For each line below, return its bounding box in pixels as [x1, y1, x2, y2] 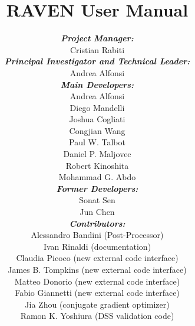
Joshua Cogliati [69, 113, 125, 125]
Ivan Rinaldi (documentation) [43, 240, 151, 252]
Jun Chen [80, 206, 115, 218]
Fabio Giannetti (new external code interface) [15, 286, 180, 299]
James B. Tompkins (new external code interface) [8, 263, 187, 275]
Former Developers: [56, 182, 138, 194]
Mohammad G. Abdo [58, 171, 136, 183]
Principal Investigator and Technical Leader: [4, 55, 190, 67]
